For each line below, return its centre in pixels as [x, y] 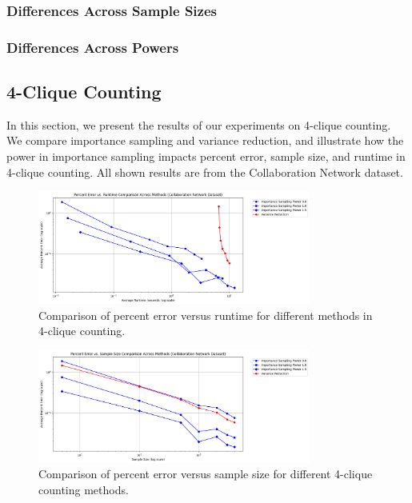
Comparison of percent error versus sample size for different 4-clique [206, 474]
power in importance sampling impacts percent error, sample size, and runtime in [206, 156]
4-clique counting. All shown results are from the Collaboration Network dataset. [205, 172]
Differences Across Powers [93, 47]
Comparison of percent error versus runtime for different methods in [206, 315]
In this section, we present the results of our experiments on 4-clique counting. [199, 124]
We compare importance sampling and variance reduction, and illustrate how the [205, 140]
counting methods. [84, 489]
